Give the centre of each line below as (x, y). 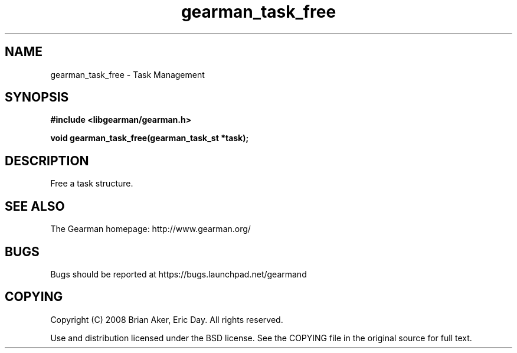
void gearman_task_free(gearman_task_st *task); (150, 138)
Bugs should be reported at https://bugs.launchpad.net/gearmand (179, 274)
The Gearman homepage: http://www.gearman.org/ (150, 229)
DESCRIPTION (47, 161)
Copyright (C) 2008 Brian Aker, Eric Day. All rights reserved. (167, 319)
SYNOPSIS (37, 97)
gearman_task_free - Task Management (127, 74)
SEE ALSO (35, 206)
